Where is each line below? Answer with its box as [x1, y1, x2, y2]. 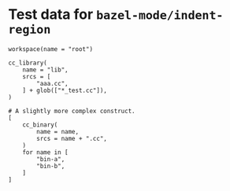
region [8, 22, 51, 37]
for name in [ [22, 148, 69, 156]
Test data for [8, 6, 94, 24]
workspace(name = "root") [8, 45, 93, 53]
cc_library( [8, 59, 47, 67]
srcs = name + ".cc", [36, 134, 108, 142]
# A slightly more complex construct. [8, 107, 135, 115]
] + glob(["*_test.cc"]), [22, 86, 108, 94]
